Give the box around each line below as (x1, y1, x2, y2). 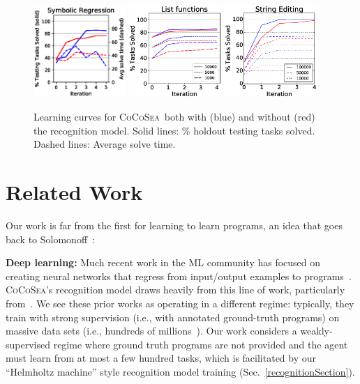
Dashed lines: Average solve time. (33, 137, 176, 151)
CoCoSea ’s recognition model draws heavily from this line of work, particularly (6, 282, 345, 297)
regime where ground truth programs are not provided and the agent (53, 337, 348, 351)
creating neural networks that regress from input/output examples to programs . (6, 268, 352, 283)
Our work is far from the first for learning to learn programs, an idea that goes (6, 217, 343, 232)
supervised (6, 337, 50, 351)
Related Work (6, 178, 143, 206)
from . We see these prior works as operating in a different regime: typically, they (6, 295, 354, 310)
